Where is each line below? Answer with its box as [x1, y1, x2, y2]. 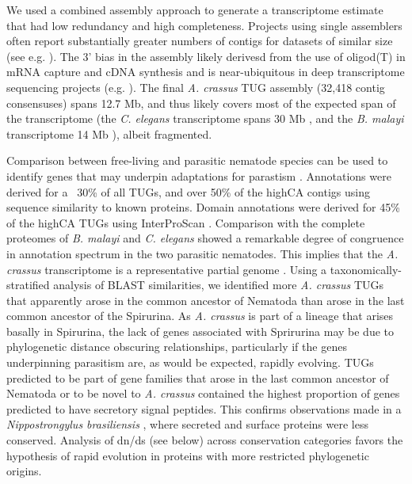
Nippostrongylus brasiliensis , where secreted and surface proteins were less [6, 416, 368, 433]
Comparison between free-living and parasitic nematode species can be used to [6, 152, 388, 169]
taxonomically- [330, 261, 402, 277]
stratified [6, 276, 50, 293]
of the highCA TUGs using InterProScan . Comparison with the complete [6, 214, 365, 231]
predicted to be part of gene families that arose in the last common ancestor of [6, 369, 389, 386]
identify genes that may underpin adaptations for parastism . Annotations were [6, 167, 391, 184]
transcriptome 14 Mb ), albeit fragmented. [6, 125, 212, 142]
